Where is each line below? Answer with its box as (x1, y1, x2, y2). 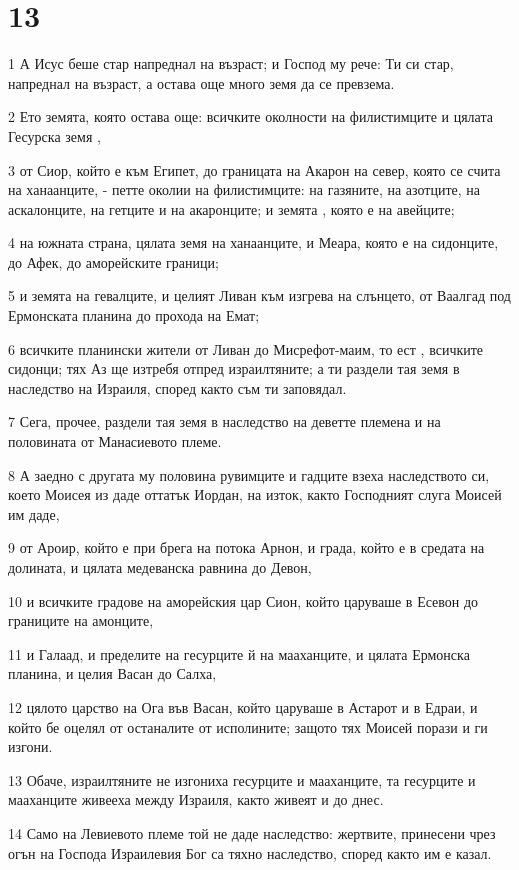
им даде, (8, 503, 60, 524)
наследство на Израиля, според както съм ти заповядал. (8, 377, 347, 398)
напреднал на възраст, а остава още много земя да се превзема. (8, 72, 395, 93)
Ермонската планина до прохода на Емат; (8, 305, 260, 326)
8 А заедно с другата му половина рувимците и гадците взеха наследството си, (8, 464, 490, 485)
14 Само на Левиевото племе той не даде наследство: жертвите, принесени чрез (8, 822, 496, 843)
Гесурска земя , (8, 125, 101, 146)
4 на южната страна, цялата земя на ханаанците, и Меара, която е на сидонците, (8, 232, 499, 253)
